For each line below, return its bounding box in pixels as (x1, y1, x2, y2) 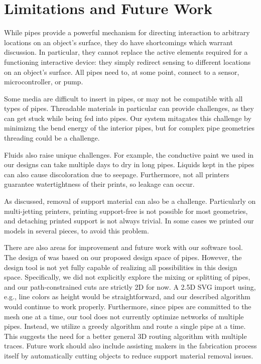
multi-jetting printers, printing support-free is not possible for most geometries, (4, 205, 248, 216)
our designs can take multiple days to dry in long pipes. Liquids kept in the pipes (4, 159, 254, 170)
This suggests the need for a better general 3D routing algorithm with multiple (4, 330, 247, 341)
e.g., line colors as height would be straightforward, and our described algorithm (4, 291, 251, 302)
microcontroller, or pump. (4, 76, 83, 87)
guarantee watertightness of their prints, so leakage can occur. (4, 179, 195, 189)
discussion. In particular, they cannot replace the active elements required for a (4, 47, 248, 57)
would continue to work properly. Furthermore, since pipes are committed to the (4, 301, 251, 311)
